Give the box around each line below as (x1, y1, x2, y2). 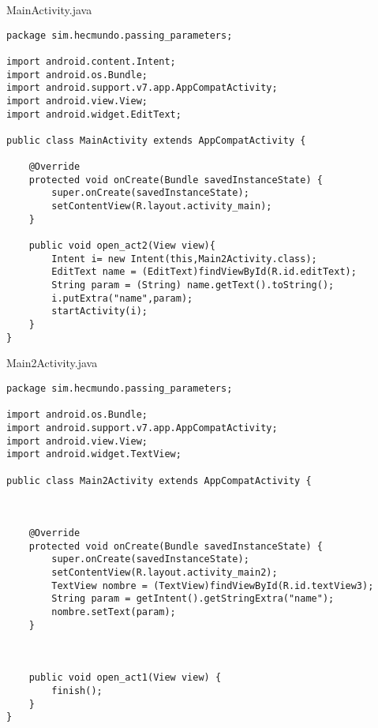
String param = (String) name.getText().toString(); (51, 280, 335, 291)
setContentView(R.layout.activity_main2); (51, 567, 278, 579)
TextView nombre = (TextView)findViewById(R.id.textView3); (51, 580, 374, 591)
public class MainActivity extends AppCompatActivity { (6, 134, 306, 146)
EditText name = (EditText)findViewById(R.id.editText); (51, 266, 357, 278)
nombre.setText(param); (51, 606, 176, 618)
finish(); (51, 685, 103, 697)
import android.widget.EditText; (6, 108, 182, 120)
